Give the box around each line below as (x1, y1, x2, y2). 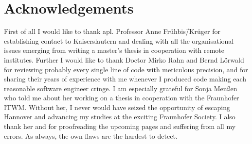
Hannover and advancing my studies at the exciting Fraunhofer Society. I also (4, 112, 235, 122)
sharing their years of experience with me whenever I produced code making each (4, 74, 247, 84)
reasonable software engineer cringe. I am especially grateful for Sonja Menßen (4, 83, 237, 93)
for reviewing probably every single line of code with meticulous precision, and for (4, 64, 248, 74)
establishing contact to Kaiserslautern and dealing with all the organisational (4, 35, 234, 46)
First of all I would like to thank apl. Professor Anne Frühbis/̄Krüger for (4, 26, 220, 36)
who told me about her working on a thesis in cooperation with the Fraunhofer (4, 93, 239, 103)
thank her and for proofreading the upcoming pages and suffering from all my (4, 121, 236, 131)
